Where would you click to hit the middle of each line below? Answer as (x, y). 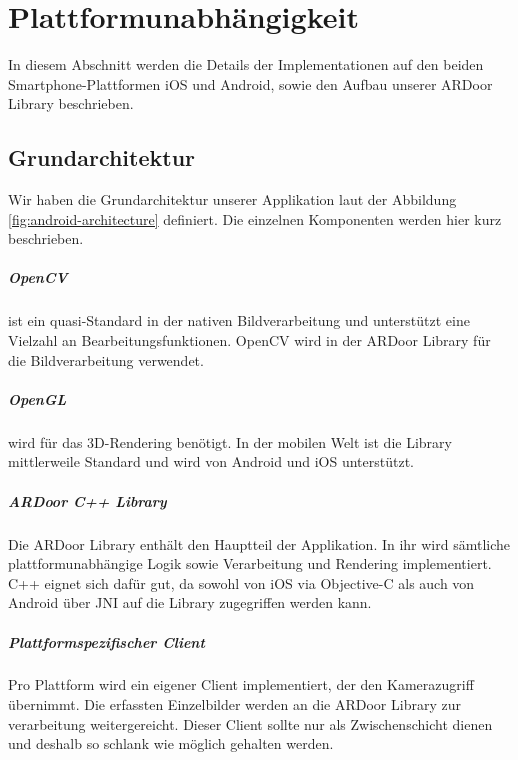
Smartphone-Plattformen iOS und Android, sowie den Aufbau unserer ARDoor (250, 83)
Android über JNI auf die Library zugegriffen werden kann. (190, 602)
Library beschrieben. (71, 103)
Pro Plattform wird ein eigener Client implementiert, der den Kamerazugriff (241, 684)
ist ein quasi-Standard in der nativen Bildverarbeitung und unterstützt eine (239, 320)
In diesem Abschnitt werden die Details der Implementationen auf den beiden (246, 64)
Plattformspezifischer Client (106, 641)
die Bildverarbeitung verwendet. (106, 359)
